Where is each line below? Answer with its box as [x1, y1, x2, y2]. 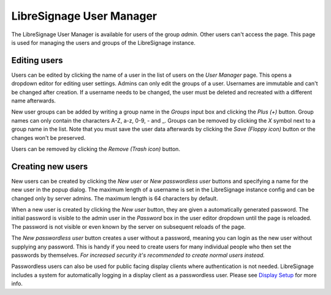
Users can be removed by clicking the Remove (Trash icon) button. [11, 145, 181, 153]
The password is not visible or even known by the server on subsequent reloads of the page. [11, 223, 246, 230]
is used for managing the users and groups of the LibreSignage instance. [11, 39, 196, 46]
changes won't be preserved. [11, 134, 86, 141]
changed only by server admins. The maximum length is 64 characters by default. [11, 194, 218, 202]
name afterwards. [11, 97, 56, 104]
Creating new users [11, 161, 88, 172]
